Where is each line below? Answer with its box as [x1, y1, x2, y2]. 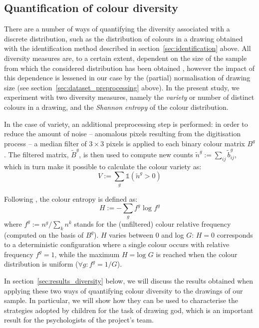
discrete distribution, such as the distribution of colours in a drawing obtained [4, 33, 243, 43]
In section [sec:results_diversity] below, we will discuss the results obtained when [4, 275, 254, 286]
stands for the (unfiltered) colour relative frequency [74, 218, 231, 229]
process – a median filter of [4, 138, 87, 148]
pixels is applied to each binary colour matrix [106, 138, 245, 148]
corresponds [217, 229, 253, 240]
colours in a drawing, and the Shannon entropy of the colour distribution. [4, 101, 229, 112]
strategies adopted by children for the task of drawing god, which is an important [4, 305, 254, 315]
